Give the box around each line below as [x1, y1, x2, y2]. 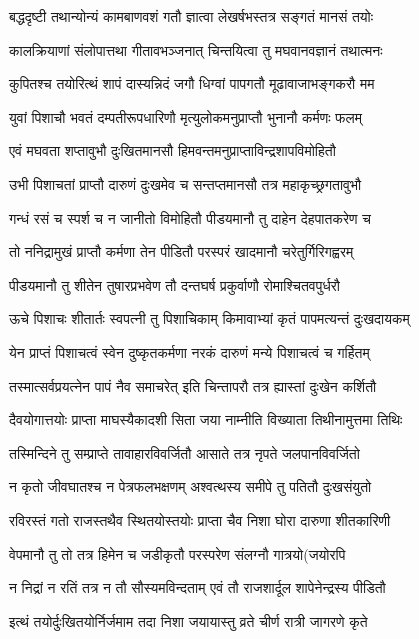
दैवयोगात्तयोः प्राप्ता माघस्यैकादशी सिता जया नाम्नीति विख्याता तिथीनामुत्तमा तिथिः [9, 409, 403, 430]
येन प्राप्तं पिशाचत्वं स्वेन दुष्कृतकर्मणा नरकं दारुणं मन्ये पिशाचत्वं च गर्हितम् [9, 341, 370, 362]
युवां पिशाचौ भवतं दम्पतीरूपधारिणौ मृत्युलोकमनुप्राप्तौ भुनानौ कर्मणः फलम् [9, 106, 363, 127]
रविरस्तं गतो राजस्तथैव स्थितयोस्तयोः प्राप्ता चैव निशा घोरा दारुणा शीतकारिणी [9, 509, 391, 530]
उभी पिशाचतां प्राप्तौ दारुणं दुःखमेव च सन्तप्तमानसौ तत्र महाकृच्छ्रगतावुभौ [9, 173, 362, 194]
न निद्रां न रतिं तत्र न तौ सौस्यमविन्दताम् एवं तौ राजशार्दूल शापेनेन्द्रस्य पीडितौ [9, 577, 386, 598]
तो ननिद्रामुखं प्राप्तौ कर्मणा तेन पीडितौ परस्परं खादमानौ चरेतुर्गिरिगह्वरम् [9, 241, 354, 262]
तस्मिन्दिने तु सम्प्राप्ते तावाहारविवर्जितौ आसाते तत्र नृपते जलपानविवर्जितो [9, 442, 360, 463]
